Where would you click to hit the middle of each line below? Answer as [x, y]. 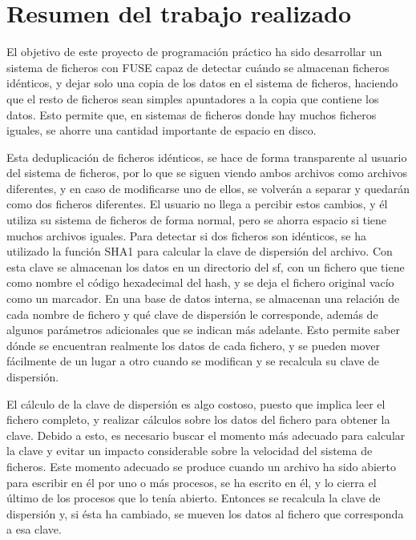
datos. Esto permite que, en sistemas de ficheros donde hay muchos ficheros [192, 114]
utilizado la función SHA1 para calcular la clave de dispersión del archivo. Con [200, 251]
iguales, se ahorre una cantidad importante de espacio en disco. [162, 130]
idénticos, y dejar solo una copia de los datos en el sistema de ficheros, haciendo [202, 83]
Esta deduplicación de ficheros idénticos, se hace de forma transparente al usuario [207, 157]
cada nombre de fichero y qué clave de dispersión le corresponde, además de [192, 314]
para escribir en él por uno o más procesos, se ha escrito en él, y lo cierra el [192, 482]
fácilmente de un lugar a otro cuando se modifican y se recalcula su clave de [193, 361]
